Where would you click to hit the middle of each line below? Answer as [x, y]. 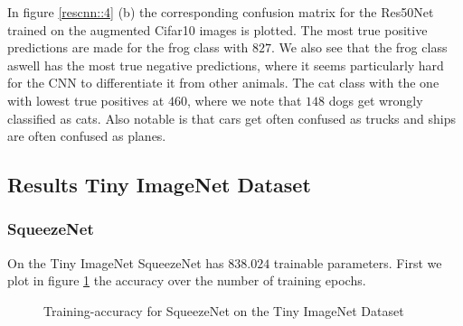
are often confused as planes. [87, 136]
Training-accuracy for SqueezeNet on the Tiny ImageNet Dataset [224, 310]
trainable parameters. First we [358, 262]
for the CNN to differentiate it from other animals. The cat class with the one [223, 83]
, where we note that [244, 100]
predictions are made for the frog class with [128, 47]
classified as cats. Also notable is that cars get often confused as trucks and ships [232, 118]
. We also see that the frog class [359, 47]
